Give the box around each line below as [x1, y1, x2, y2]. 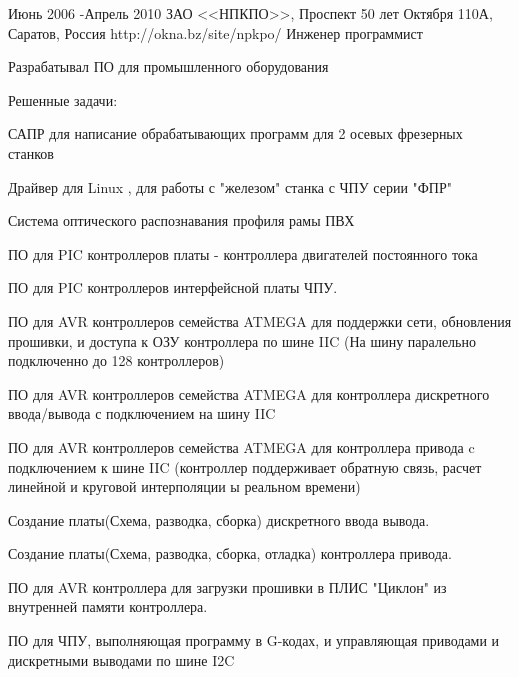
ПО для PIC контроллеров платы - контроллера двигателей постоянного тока [8, 243, 478, 264]
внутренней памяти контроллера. [8, 596, 208, 617]
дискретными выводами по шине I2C [8, 649, 235, 670]
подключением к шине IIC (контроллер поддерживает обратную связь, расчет [8, 456, 482, 477]
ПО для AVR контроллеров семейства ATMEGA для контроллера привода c [8, 436, 475, 457]
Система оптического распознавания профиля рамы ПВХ [8, 210, 355, 231]
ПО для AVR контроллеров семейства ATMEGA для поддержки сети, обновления [8, 310, 512, 331]
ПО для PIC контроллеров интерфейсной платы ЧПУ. [8, 277, 338, 298]
